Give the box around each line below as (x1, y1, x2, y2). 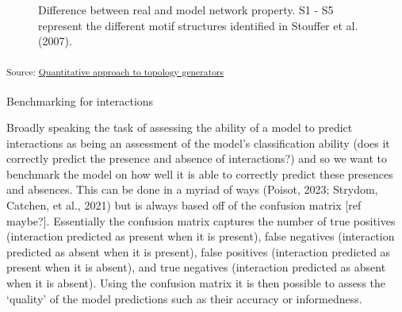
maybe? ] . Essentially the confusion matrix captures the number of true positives (6, 212, 396, 229)
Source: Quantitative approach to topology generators (6, 64, 224, 78)
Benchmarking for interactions (6, 92, 154, 109)
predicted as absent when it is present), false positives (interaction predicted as (6, 243, 391, 260)
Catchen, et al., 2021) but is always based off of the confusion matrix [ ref (6, 197, 362, 214)
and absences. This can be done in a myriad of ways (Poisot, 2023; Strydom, (6, 181, 378, 198)
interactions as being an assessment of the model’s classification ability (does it (6, 134, 390, 151)
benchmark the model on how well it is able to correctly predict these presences (6, 165, 393, 182)
